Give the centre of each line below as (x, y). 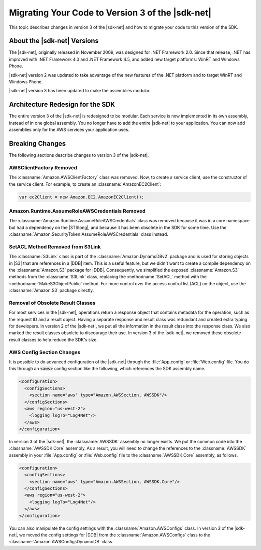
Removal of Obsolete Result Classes (52, 303)
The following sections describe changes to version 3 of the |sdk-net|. (79, 155)
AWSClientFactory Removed (43, 167)
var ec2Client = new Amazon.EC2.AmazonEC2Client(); (82, 197)
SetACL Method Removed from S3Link (55, 246)
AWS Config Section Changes (45, 352)
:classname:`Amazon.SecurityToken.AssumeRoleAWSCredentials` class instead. (89, 234)
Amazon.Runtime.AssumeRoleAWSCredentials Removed (77, 211)
